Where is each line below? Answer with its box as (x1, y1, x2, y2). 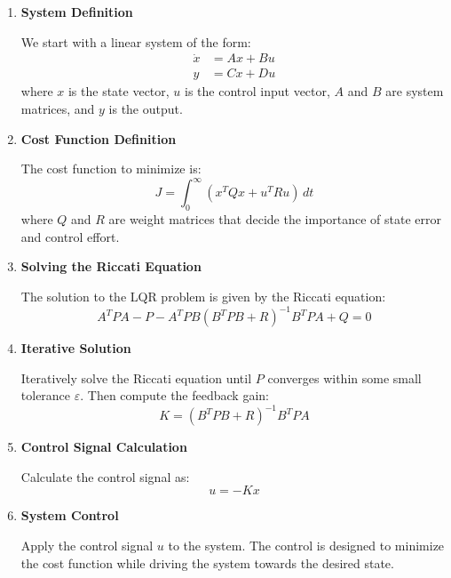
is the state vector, (67, 82, 170, 100)
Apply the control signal (20, 536, 154, 555)
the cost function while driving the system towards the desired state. (20, 553, 394, 572)
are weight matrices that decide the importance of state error (108, 210, 442, 229)
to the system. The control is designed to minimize (168, 536, 445, 555)
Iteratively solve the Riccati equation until (20, 368, 252, 387)
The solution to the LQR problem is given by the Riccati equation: (20, 286, 386, 305)
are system (385, 82, 444, 100)
